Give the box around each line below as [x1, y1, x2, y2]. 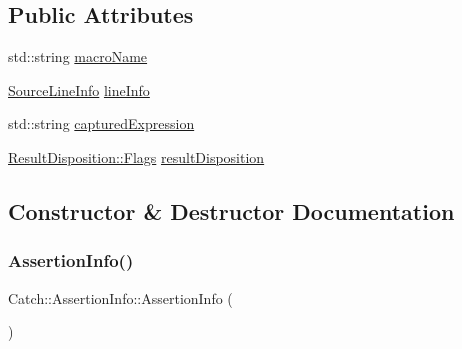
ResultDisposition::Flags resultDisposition [8, 146, 265, 167]
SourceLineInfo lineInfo [8, 79, 150, 100]
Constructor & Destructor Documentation [8, 195, 455, 226]
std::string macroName [8, 46, 148, 67]
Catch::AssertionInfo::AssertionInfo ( [8, 287, 233, 308]
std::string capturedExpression [8, 113, 195, 134]
